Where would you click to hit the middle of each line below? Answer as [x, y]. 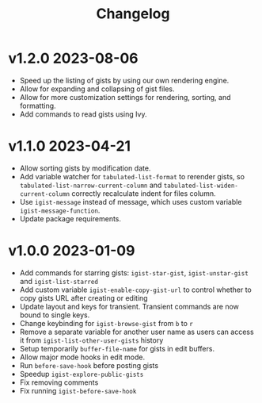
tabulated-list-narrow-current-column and [91, 185]
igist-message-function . [60, 210]
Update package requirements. [70, 218]
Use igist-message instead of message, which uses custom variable [131, 201]
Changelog [133, 14]
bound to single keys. [55, 315]
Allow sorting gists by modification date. [85, 168]
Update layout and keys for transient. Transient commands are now [129, 306]
